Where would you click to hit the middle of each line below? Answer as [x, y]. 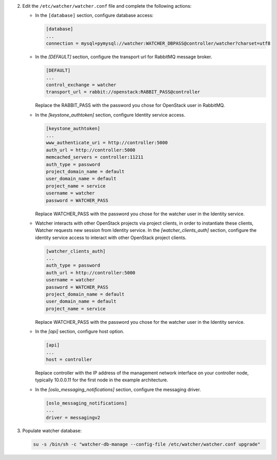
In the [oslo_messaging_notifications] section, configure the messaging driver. [118, 389]
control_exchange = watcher [81, 85]
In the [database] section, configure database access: [94, 15]
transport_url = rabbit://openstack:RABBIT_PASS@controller [123, 92]
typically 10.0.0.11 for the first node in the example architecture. [102, 380]
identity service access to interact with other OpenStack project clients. [111, 237]
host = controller [69, 359]
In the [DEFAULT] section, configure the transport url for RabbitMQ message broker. [124, 57]
